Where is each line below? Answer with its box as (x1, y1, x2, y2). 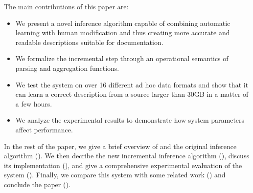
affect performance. (15, 124, 73, 134)
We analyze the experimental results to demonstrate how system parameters (15, 115, 245, 125)
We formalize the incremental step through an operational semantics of (15, 53, 229, 64)
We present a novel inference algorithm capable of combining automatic (15, 18, 230, 28)
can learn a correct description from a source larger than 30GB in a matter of (15, 89, 249, 99)
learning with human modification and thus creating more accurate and (15, 27, 230, 38)
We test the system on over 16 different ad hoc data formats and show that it (15, 79, 249, 89)
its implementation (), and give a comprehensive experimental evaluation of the (4, 160, 242, 170)
